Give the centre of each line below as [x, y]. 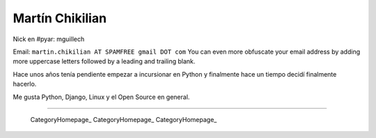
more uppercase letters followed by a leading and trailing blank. [104, 61]
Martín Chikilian [60, 18]
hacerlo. [25, 84]
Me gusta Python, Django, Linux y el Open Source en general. [101, 97]
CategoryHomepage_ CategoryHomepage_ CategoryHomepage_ [124, 119]
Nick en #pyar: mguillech [49, 39]
